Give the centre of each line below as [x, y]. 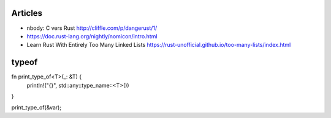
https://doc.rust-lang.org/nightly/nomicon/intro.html [92, 36]
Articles [27, 13]
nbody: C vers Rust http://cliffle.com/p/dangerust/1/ [92, 28]
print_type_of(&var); [36, 108]
